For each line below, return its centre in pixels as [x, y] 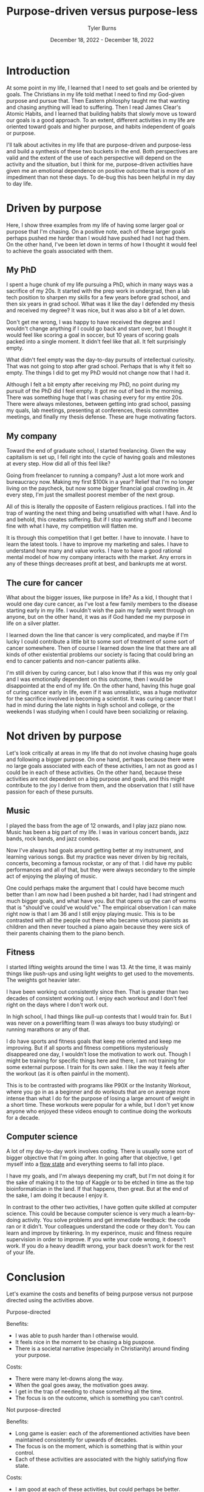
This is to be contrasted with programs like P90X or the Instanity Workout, [99, 1085]
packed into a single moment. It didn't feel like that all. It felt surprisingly [96, 341]
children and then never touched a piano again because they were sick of [98, 927]
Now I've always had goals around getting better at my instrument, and [95, 850]
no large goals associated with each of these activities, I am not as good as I [102, 766]
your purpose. [33, 1355]
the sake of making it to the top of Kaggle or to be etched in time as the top [100, 1182]
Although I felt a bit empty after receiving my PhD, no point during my [93, 385]
